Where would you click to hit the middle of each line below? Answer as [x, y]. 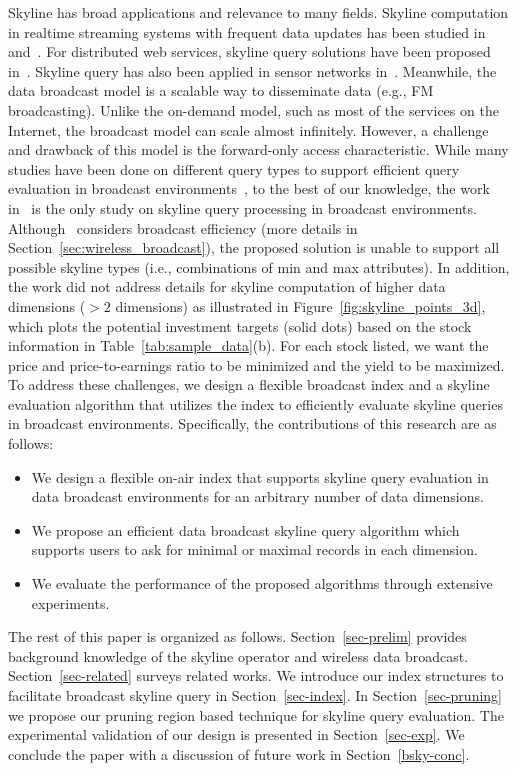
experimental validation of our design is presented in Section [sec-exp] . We [236, 734]
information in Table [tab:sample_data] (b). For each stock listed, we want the [248, 345]
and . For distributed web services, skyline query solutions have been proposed [249, 51]
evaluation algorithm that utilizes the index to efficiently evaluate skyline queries [255, 403]
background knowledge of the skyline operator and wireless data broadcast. [238, 655]
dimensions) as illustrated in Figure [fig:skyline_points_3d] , [300, 305]
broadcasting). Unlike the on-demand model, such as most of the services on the [253, 109]
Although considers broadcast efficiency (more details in [183, 227]
